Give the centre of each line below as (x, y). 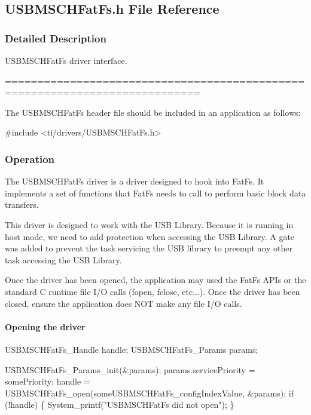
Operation (30, 159)
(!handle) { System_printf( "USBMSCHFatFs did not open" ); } (120, 405)
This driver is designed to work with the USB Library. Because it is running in (149, 224)
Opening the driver (45, 326)
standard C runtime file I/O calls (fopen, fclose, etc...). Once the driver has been (153, 291)
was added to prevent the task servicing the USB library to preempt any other (149, 248)
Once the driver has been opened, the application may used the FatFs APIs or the (155, 280)
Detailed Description (56, 38)
